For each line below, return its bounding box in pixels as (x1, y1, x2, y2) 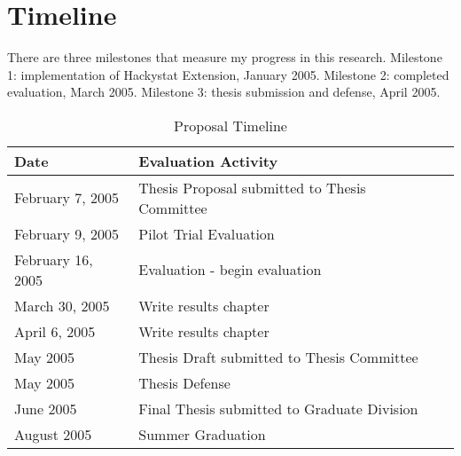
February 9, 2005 (14, 223, 120, 244)
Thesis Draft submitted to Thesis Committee (138, 346, 418, 367)
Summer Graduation (138, 423, 266, 444)
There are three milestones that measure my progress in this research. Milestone (7, 48, 442, 67)
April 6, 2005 (14, 320, 96, 342)
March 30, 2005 (14, 295, 110, 316)
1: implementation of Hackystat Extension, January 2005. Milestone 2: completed (7, 65, 449, 83)
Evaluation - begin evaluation (138, 259, 322, 280)
